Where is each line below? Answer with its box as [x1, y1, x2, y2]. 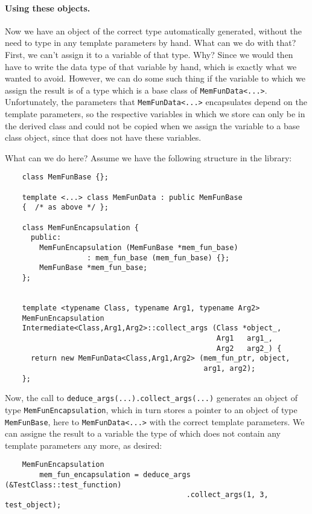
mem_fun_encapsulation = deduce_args [39, 471, 191, 480]
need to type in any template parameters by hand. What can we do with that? [5, 36, 296, 49]
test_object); [5, 501, 62, 510]
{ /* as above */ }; [22, 203, 109, 212]
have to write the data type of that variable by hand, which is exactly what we [5, 60, 297, 72]
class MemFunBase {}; [22, 173, 109, 182]
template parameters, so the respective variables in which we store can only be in [5, 108, 305, 120]
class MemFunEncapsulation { [22, 223, 139, 232]
